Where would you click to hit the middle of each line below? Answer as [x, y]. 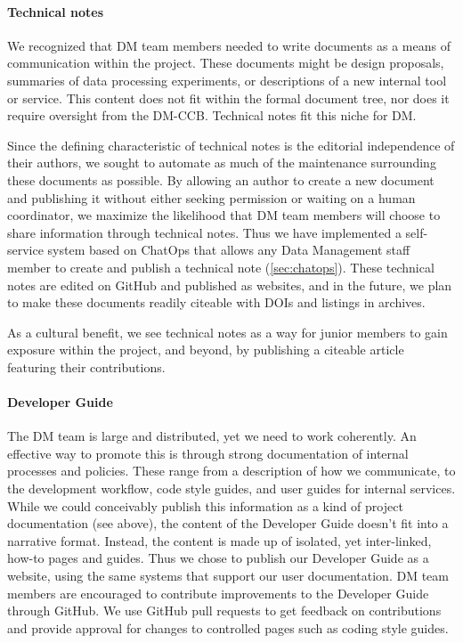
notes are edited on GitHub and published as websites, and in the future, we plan [230, 285]
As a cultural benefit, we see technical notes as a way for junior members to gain [227, 332]
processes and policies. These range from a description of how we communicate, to [231, 471]
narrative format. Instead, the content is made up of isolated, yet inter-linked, [219, 540]
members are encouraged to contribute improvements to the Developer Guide [218, 593]
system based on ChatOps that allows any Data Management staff [229, 250]
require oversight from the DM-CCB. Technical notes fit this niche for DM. [212, 115]
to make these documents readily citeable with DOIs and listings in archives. [216, 302]
